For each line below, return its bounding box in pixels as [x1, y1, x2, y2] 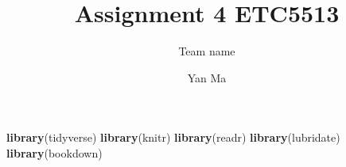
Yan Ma [187, 69, 227, 85]
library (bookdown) [6, 144, 103, 161]
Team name [178, 43, 235, 59]
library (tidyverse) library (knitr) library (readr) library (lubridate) [6, 129, 340, 146]
